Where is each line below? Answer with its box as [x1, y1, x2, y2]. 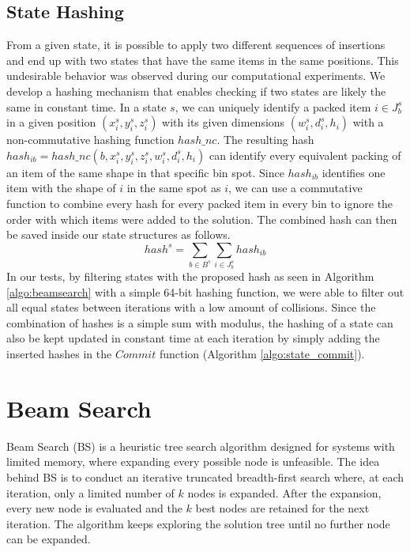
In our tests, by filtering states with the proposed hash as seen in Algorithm [6, 268, 374, 285]
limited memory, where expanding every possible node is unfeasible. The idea [6, 453, 380, 470]
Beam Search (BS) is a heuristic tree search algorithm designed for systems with [6, 437, 395, 454]
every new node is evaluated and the [6, 500, 182, 516]
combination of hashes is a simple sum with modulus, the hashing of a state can [6, 314, 393, 331]
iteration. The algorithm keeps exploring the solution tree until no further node [6, 515, 390, 531]
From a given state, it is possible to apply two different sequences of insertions [6, 36, 386, 53]
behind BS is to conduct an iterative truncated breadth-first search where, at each [6, 468, 404, 485]
